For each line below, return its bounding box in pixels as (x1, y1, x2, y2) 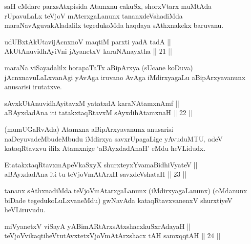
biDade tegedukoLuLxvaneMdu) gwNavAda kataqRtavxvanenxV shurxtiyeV (4, 195, 232, 205)
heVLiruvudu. (4, 204, 45, 215)
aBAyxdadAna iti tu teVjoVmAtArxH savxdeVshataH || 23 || (4, 169, 187, 179)
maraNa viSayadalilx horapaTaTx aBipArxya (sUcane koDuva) (4, 62, 193, 72)
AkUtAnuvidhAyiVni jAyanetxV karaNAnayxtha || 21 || (4, 46, 172, 56)
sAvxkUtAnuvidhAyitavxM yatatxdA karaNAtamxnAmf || (4, 98, 179, 108)
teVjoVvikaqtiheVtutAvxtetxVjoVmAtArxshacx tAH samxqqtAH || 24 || (4, 230, 221, 241)
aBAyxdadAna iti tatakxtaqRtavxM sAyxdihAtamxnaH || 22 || (4, 107, 192, 118)
